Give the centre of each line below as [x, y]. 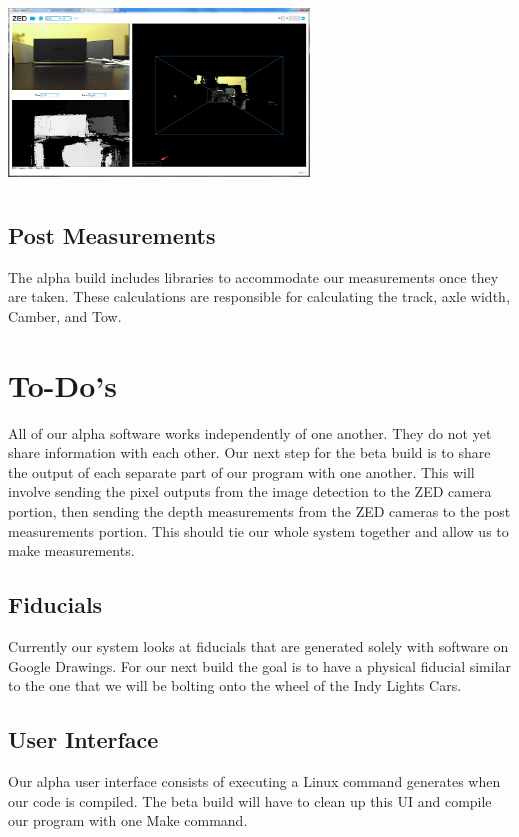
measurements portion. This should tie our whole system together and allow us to [258, 530]
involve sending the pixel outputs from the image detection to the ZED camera [250, 491]
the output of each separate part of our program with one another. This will [241, 471]
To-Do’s [62, 384]
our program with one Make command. [128, 820]
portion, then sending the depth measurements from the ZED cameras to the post [259, 511]
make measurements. [71, 550]
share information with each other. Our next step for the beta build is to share [249, 452]
